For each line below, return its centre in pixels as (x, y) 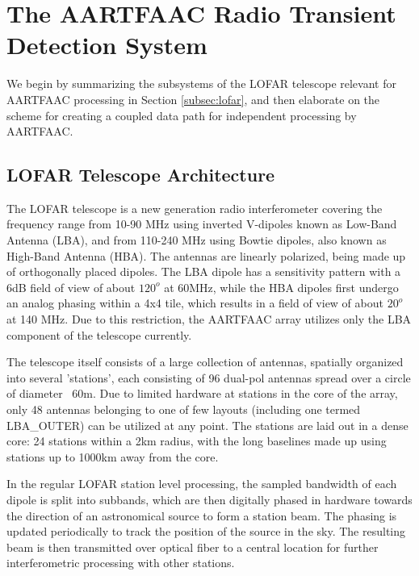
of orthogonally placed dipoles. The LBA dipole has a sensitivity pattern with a (204, 271)
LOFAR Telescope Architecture (141, 175)
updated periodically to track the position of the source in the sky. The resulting (206, 531)
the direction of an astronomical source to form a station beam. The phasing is (202, 515)
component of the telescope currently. (99, 334)
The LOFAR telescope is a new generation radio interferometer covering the (195, 208)
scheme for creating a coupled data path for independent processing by (182, 115)
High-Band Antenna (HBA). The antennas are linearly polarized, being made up (206, 255)
